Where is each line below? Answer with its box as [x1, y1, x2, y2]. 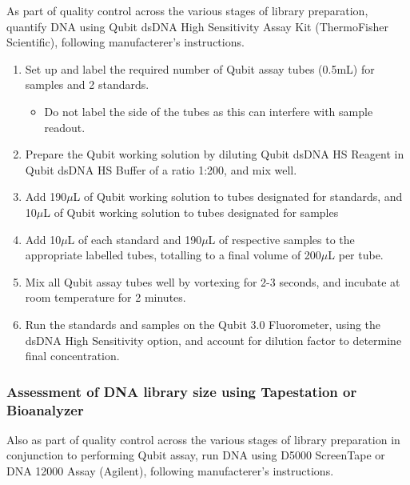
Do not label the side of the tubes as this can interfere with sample [44, 102, 373, 119]
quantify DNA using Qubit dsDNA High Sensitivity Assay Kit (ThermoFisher [6, 18, 388, 34]
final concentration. [25, 347, 120, 364]
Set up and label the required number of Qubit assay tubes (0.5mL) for [25, 60, 375, 77]
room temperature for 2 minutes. [25, 289, 186, 306]
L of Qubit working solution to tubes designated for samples [43, 203, 339, 220]
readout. [44, 118, 86, 135]
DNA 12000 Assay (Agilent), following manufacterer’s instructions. [6, 463, 334, 479]
